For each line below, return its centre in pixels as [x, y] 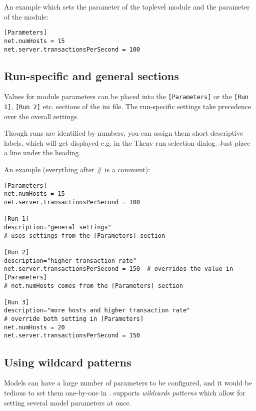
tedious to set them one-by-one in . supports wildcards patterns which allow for [125, 392]
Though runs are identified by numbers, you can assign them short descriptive [124, 133]
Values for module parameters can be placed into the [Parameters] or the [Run [126, 96]
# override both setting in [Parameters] [74, 319]
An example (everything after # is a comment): [77, 169]
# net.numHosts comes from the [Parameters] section [93, 286]
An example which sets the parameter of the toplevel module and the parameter [127, 7]
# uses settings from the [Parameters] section [85, 236]
